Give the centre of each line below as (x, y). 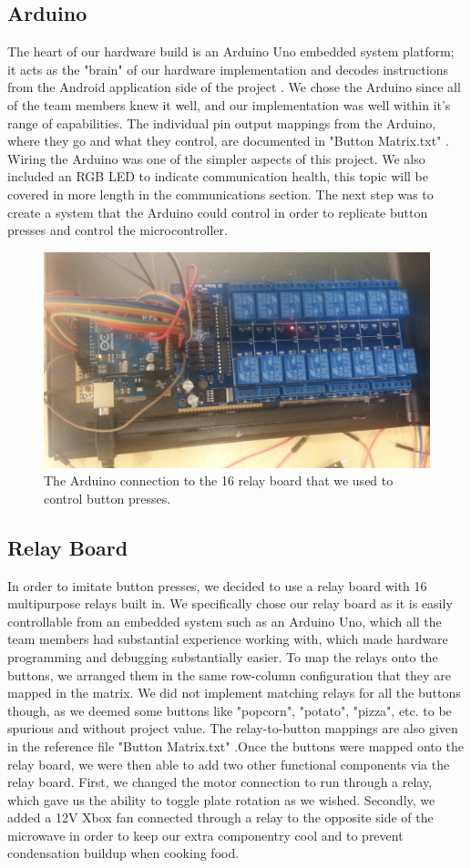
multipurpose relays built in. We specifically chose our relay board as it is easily (230, 603)
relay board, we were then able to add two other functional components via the (229, 764)
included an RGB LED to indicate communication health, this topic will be (218, 176)
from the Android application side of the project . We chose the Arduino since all (234, 87)
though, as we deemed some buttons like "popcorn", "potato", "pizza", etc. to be (230, 710)
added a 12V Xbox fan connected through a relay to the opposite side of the (220, 817)
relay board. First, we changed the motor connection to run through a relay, (220, 782)
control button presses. (108, 498)
